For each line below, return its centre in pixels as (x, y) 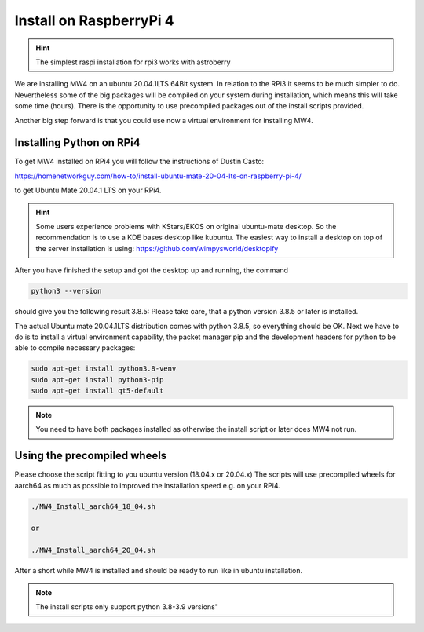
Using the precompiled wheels (91, 456)
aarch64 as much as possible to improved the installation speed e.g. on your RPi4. (147, 485)
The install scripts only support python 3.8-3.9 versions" (127, 607)
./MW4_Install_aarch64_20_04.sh (93, 550)
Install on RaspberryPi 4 (94, 20)
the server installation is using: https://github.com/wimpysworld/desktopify (157, 248)
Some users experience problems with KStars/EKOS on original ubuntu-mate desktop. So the (186, 226)
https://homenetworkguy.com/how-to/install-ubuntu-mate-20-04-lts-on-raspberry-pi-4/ (158, 176)
